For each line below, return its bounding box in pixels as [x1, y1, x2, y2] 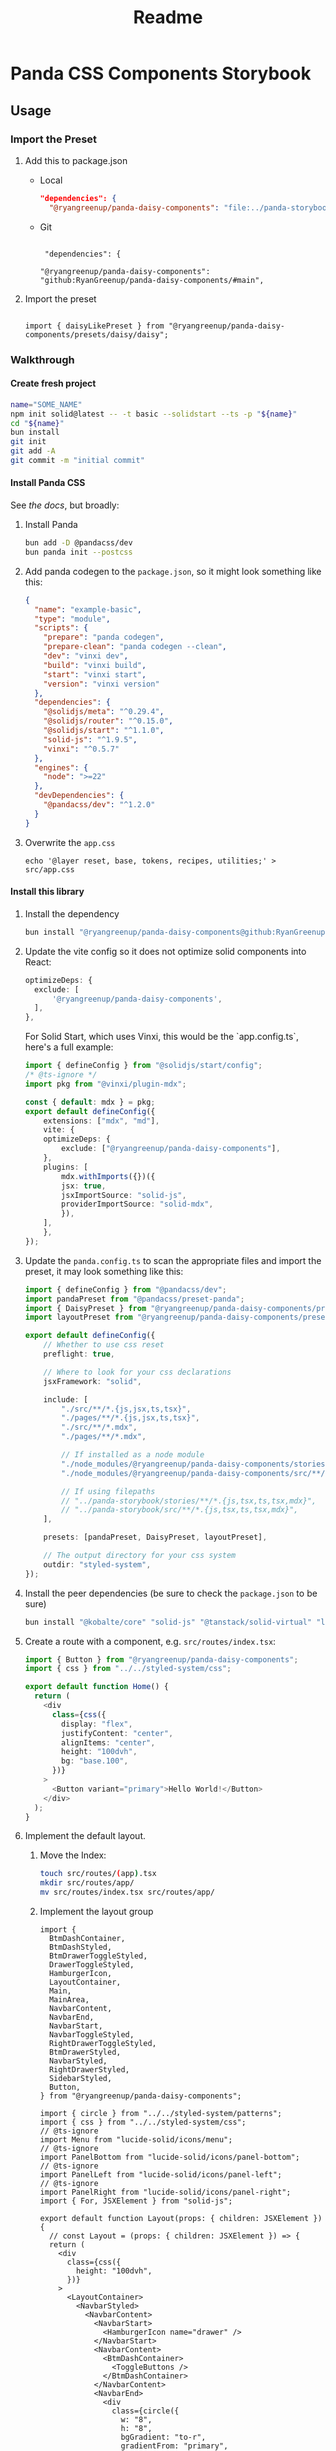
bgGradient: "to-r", [120, 2432, 207, 2443]
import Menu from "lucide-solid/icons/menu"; [39, 2135, 233, 2145]
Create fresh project [10, 377, 97, 390]
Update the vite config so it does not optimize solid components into [24, 945, 307, 957]
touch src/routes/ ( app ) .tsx [39, 1869, 157, 1879]
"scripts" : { [34, 623, 89, 633]
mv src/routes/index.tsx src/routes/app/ [39, 1887, 215, 1898]
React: [24, 956, 52, 968]
